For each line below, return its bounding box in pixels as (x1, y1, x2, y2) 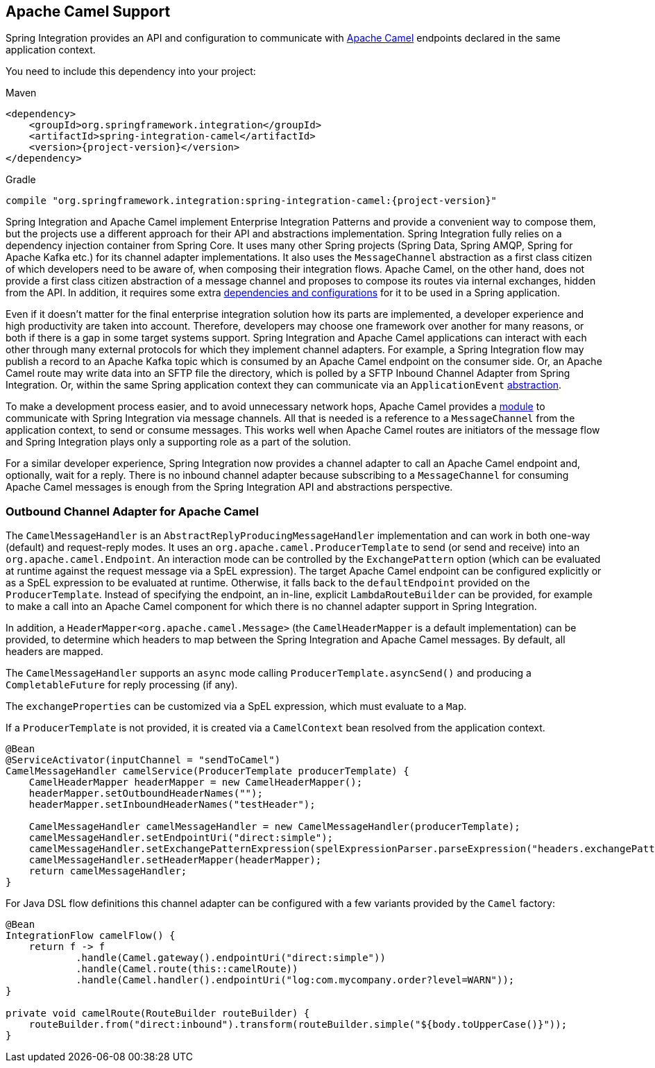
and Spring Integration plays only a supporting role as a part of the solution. (6, 436, 351, 448)
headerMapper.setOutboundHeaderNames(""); (28, 788, 263, 799)
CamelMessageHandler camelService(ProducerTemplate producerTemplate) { (6, 765, 409, 777)
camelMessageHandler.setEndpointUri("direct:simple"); (28, 832, 334, 844)
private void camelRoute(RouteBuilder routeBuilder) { (6, 1008, 310, 1019)
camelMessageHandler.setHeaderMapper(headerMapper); (28, 854, 322, 866)
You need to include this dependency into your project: (6, 65, 256, 78)
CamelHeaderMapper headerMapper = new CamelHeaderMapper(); (28, 777, 363, 788)
